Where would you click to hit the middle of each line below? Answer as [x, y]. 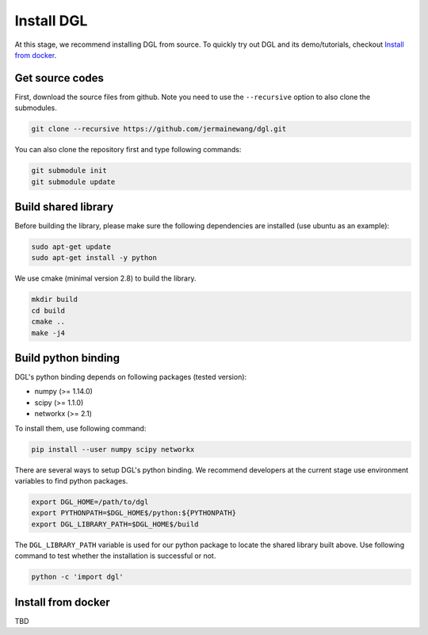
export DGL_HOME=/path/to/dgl [90, 502]
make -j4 [48, 333]
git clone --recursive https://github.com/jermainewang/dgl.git [159, 129]
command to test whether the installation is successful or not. [115, 556]
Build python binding [67, 358]
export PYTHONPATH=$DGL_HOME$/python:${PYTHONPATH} [134, 513]
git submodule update [73, 182]
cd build [48, 310]
